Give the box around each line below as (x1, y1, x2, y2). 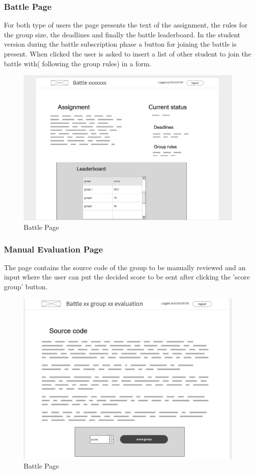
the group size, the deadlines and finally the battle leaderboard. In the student (4, 29, 241, 39)
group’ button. (4, 281, 48, 291)
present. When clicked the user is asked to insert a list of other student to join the (4, 49, 252, 58)
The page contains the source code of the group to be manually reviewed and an (4, 262, 246, 272)
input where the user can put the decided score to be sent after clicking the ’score (4, 272, 250, 282)
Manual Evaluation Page (4, 243, 103, 255)
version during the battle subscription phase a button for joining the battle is (4, 39, 237, 49)
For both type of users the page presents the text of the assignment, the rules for (4, 20, 248, 30)
